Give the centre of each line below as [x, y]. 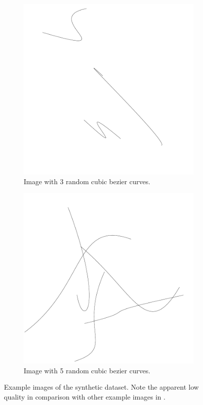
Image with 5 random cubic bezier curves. [87, 370]
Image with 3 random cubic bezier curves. [87, 181]
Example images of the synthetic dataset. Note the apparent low [101, 387]
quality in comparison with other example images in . [85, 396]
